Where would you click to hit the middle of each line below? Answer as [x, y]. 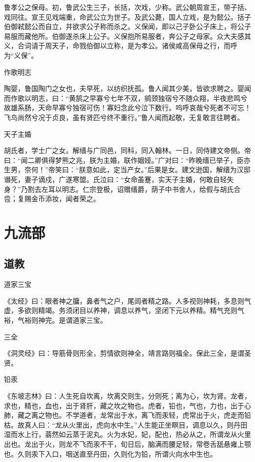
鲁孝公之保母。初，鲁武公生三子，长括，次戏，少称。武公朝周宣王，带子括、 [127, 7]
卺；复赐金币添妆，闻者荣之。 [52, 199]
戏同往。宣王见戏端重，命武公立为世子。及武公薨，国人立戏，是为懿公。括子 [127, 16]
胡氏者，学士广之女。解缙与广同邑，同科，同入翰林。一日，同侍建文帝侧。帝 [127, 150]
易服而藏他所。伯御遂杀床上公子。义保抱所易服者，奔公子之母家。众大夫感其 [127, 36]
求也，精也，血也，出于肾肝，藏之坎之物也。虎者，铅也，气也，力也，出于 [124, 405]
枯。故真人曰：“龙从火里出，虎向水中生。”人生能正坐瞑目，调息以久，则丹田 [126, 424]
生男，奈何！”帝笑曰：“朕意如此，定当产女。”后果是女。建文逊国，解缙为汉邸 [127, 169]
